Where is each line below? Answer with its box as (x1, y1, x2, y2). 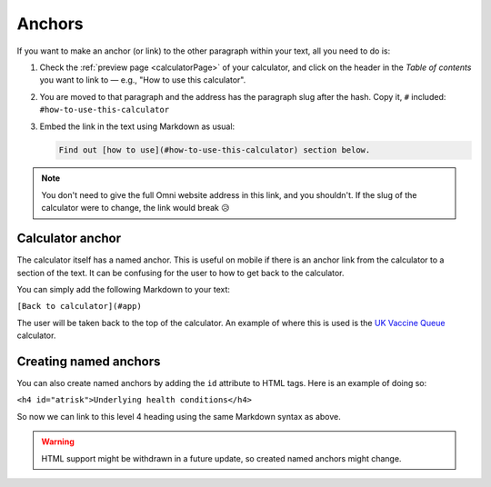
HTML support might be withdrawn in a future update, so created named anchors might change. (41, 452, 402, 463)
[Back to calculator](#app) (16, 301, 143, 312)
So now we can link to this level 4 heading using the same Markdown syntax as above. (16, 411, 341, 422)
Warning (41, 436, 75, 447)
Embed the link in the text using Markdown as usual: (39, 121, 235, 132)
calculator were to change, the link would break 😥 (41, 203, 230, 214)
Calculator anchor (16, 231, 122, 246)
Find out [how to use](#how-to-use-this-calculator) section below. (58, 145, 371, 155)
